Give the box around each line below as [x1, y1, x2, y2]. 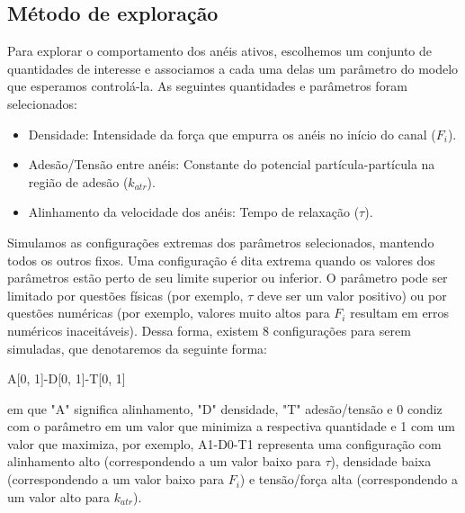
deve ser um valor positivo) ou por [256, 285, 447, 304]
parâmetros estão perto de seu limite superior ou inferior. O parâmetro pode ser [7, 268, 448, 287]
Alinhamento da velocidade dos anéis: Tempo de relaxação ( [28, 202, 360, 221]
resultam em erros [350, 303, 450, 322]
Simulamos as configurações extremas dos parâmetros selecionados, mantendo [7, 232, 434, 251]
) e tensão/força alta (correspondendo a [239, 470, 459, 489]
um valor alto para [7, 487, 111, 506]
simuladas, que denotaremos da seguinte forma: [7, 338, 267, 357]
